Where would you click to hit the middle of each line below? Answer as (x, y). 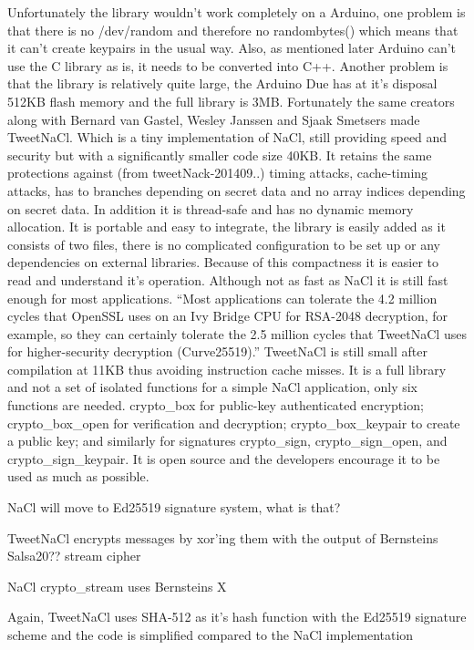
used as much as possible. (78, 476)
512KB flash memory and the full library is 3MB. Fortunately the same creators (231, 101)
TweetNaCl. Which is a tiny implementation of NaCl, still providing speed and (227, 137)
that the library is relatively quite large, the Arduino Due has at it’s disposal (222, 83)
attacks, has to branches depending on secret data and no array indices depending (237, 190)
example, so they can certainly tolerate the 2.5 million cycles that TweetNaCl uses (237, 333)
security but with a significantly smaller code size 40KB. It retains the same (220, 155)
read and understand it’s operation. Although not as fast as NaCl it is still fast (228, 279)
